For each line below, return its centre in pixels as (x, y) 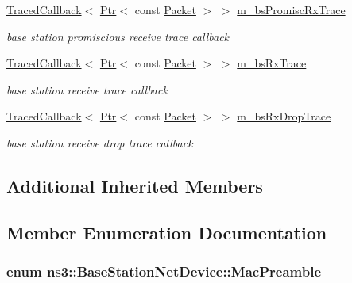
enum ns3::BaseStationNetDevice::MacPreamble (164, 272)
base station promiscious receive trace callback (118, 36)
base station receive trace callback (87, 89)
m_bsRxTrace (272, 63)
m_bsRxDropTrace (284, 116)
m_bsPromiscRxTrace (291, 10)
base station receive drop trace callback (100, 142)
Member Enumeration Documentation (167, 232)
